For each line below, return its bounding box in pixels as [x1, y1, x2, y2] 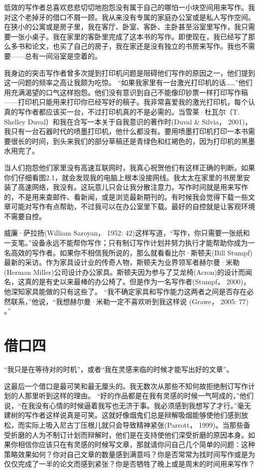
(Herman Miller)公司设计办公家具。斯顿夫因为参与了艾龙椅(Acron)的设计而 [4, 266, 245, 277]
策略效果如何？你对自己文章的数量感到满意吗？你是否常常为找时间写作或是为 [4, 449, 255, 459]
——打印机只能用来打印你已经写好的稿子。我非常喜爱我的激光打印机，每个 [4, 97, 248, 107]
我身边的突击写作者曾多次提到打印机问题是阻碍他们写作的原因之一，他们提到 [4, 67, 255, 78]
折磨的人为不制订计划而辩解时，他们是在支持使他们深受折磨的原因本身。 [10, 429, 248, 440]
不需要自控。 [4, 211, 46, 221]
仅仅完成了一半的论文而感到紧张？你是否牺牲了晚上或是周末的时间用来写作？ [4, 459, 255, 469]
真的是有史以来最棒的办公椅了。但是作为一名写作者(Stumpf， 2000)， [24, 276, 251, 287]
